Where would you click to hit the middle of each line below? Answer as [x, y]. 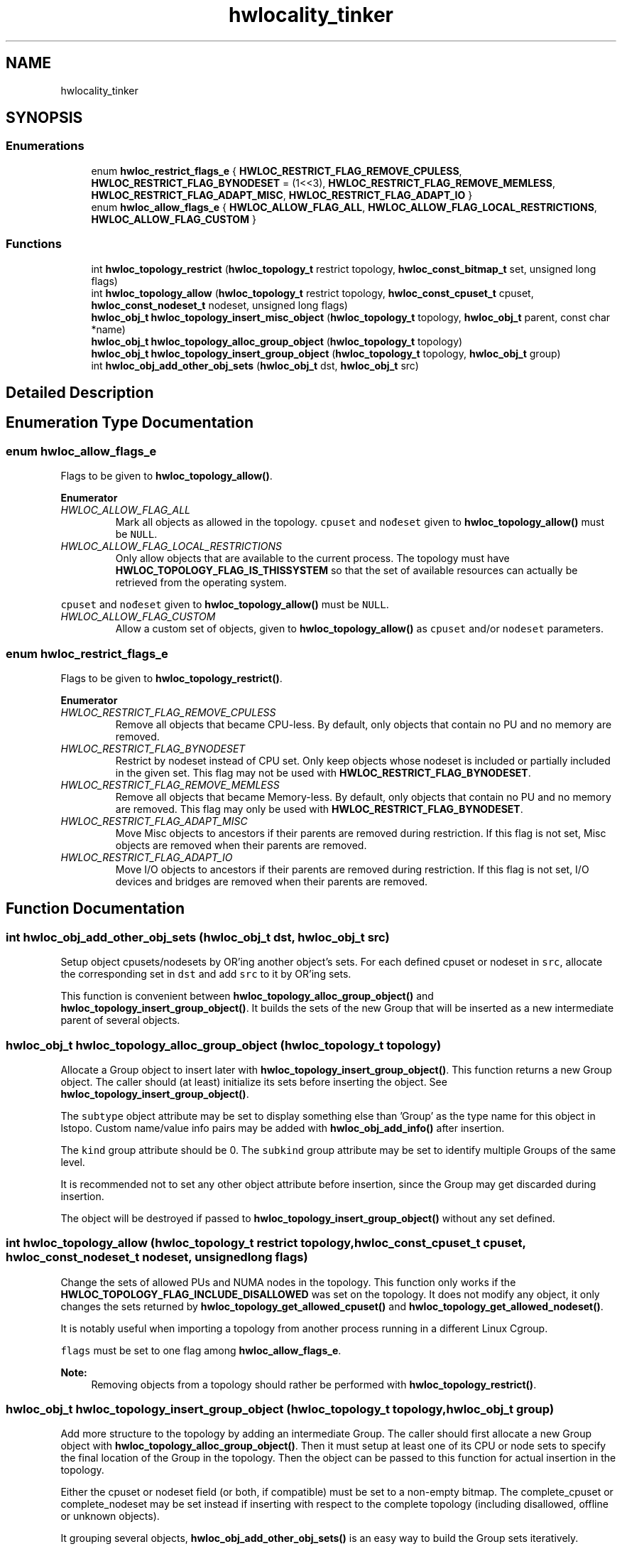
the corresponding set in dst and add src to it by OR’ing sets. [206, 974]
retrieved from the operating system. [201, 583]
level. [73, 1162]
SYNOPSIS [44, 118]
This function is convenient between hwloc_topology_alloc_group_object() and [247, 996]
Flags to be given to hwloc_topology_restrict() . [171, 678]
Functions [34, 244]
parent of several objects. [120, 1020]
